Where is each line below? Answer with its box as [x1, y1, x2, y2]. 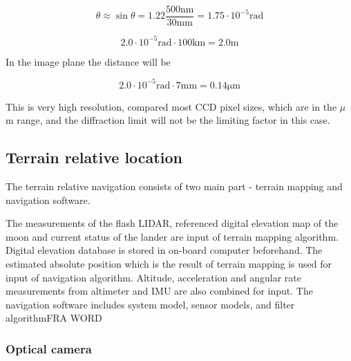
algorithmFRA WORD [6, 311, 102, 325]
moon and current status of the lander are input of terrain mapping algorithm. [6, 229, 339, 243]
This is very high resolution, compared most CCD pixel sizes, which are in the [6, 99, 337, 113]
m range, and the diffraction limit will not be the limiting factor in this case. [6, 113, 330, 127]
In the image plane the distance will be [6, 54, 171, 68]
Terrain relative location [6, 147, 182, 168]
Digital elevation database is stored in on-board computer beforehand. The [6, 243, 323, 257]
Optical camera [6, 340, 92, 357]
